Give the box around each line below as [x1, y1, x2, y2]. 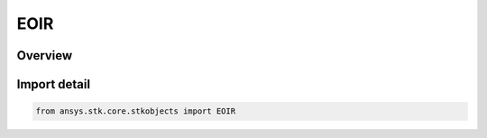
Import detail [16, 77, 90, 92]
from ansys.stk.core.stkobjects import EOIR [35, 106, 236, 116]
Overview [16, 48, 73, 63]
